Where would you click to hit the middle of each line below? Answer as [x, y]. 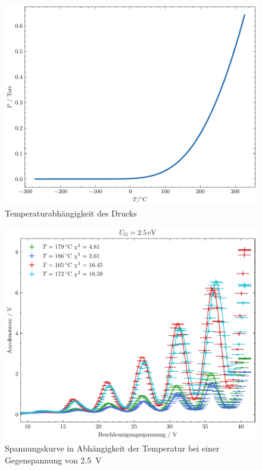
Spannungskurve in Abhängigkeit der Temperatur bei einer [112, 448]
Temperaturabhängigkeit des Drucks [71, 213]
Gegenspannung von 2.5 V [53, 460]
